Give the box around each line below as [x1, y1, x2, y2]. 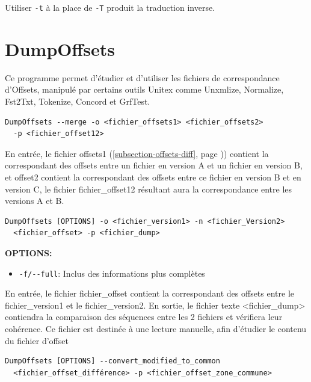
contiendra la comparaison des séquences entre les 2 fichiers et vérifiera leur [5, 310, 283, 323]
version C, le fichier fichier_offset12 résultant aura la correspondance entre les [5, 182, 292, 195]
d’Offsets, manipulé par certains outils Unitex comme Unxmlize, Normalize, [5, 83, 284, 96]
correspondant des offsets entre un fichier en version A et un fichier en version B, [5, 159, 303, 171]
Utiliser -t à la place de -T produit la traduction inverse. [5, 1, 215, 13]
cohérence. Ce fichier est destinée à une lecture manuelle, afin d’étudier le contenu [5, 322, 307, 334]
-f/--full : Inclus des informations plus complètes [19, 266, 205, 279]
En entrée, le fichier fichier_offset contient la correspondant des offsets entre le [5, 287, 295, 300]
